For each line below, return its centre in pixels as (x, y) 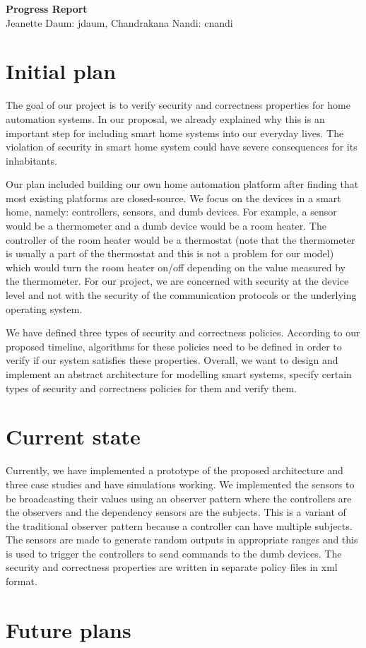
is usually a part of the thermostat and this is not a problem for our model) (170, 253)
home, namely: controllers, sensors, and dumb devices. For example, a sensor (171, 212)
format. (22, 581)
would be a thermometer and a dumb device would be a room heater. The (166, 226)
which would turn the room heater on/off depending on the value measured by (176, 267)
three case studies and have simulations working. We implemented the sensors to (180, 484)
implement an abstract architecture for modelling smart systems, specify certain (179, 374)
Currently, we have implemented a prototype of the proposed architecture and (175, 470)
